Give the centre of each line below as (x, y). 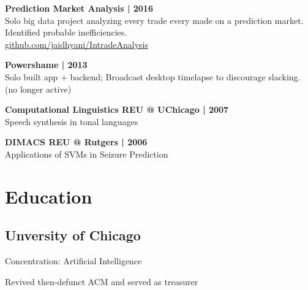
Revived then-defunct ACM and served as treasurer (102, 281)
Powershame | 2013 (46, 65)
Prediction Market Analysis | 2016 (79, 8)
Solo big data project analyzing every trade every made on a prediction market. (154, 20)
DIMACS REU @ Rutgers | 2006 (76, 142)
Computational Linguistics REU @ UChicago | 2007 (117, 109)
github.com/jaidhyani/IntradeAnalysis (77, 44)
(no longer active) (38, 89)
